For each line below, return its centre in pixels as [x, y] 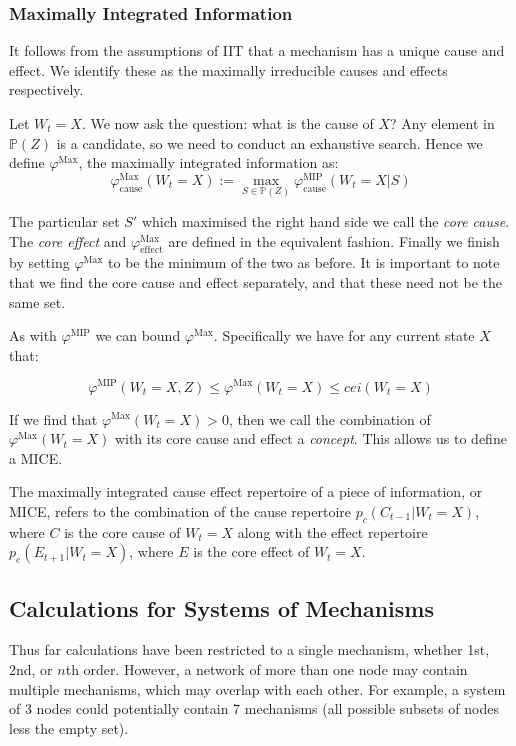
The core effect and [68, 240]
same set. [37, 301]
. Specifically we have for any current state [344, 335]
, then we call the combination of [329, 418]
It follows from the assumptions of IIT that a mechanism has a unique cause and [257, 50]
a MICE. [36, 457]
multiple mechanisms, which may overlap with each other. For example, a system [257, 688]
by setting [39, 262]
